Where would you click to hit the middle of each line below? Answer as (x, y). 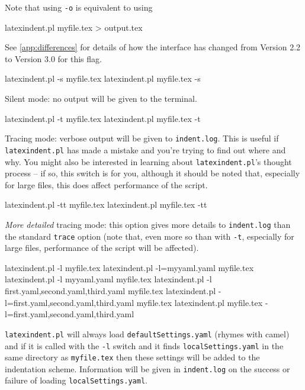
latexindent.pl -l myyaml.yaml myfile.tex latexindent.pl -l (108, 279)
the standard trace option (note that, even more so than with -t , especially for (150, 236)
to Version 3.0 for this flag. (53, 58)
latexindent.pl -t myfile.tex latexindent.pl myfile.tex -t (103, 118)
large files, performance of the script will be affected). (102, 248)
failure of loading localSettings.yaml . (76, 380)
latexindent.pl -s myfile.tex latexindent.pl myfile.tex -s (103, 78)
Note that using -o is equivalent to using (79, 7)
